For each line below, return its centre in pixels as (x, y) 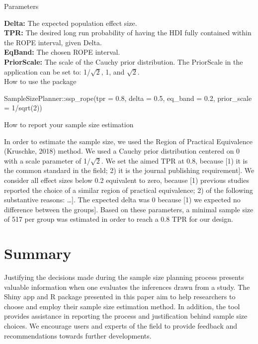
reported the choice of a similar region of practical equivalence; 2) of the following (129, 190)
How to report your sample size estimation (69, 124)
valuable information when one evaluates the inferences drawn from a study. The (127, 287)
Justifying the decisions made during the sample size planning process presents (124, 277)
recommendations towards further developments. (78, 335)
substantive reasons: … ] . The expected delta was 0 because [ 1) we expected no (122, 200)
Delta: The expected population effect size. (71, 23)
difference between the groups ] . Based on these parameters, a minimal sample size (129, 209)
